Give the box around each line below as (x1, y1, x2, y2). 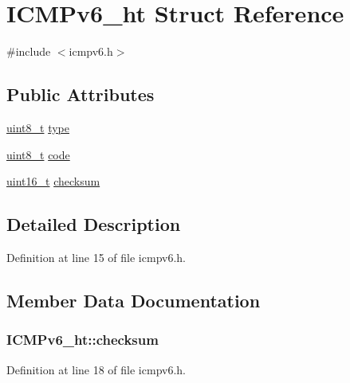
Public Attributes (6, 82, 155, 107)
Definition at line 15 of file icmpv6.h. (6, 248, 186, 265)
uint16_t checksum (6, 173, 100, 190)
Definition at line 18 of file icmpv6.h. (6, 361, 186, 377)
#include (6, 43, 51, 60)
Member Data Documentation (6, 287, 261, 312)
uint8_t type (6, 119, 69, 135)
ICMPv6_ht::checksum (6, 330, 159, 350)
